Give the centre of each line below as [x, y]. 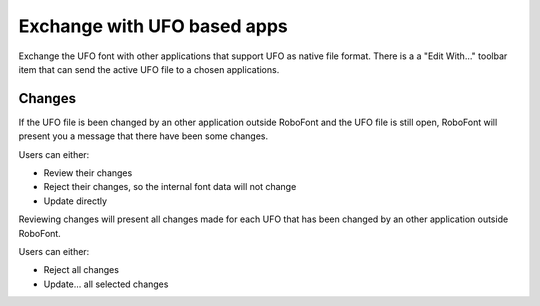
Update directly [75, 201]
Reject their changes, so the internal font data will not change [170, 187]
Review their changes [88, 173]
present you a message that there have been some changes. [143, 136]
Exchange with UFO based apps [153, 26]
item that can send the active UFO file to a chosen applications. [149, 69]
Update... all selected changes [106, 284]
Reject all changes [81, 270]
